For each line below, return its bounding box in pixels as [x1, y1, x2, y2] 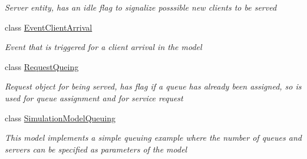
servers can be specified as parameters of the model [5, 143, 187, 155]
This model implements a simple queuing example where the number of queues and [5, 131, 302, 144]
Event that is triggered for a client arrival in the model [5, 41, 202, 53]
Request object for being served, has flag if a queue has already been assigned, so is [5, 80, 302, 92]
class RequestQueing [5, 60, 79, 72]
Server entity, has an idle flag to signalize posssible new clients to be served [5, 1, 277, 13]
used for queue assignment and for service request [5, 91, 183, 104]
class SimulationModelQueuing [5, 111, 116, 124]
